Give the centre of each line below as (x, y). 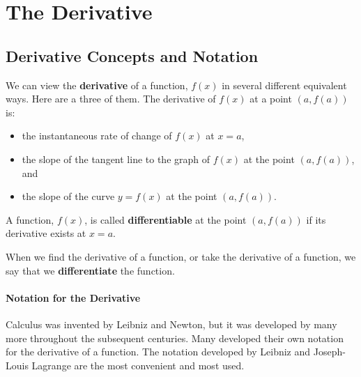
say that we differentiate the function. (90, 270)
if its (316, 219)
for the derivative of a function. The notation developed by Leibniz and (158, 352)
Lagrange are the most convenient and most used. (138, 365)
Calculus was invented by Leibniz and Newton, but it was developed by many (171, 324)
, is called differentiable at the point (166, 219)
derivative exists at (46, 233)
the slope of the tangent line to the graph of (116, 159)
